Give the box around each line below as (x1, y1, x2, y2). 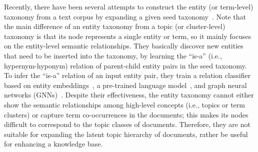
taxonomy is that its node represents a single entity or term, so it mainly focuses (4, 30, 251, 41)
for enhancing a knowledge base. (4, 138, 103, 149)
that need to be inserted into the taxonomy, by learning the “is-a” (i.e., (4, 50, 222, 60)
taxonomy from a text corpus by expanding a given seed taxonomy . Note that (4, 11, 246, 21)
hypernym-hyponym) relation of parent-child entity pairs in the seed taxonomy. (4, 60, 247, 70)
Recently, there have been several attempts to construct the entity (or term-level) (4, 1, 253, 11)
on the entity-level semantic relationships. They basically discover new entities (4, 40, 243, 51)
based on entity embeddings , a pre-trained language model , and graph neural (4, 79, 247, 90)
